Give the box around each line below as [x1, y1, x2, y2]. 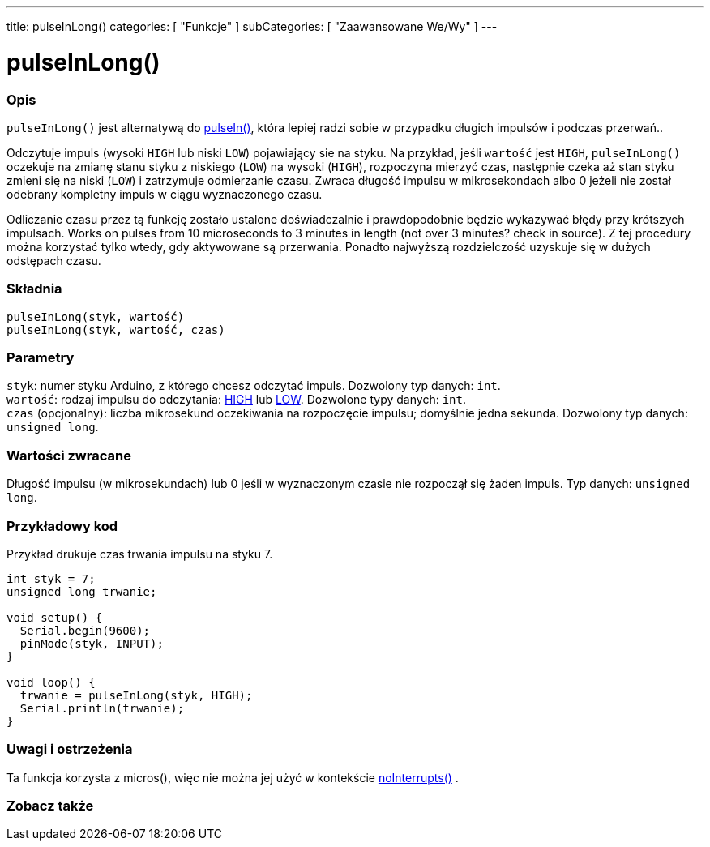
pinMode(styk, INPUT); [19, 636, 164, 650]
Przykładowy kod [6, 517, 118, 534]
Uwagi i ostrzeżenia [6, 741, 133, 758]
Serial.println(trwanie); [19, 701, 185, 715]
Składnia [6, 280, 62, 297]
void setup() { [6, 610, 103, 624]
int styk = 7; [6, 571, 96, 585]
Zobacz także [6, 798, 94, 814]
